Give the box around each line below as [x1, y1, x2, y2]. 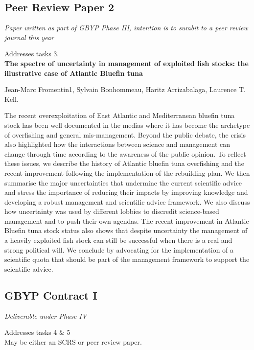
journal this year [4, 32, 54, 42]
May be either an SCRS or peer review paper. [4, 336, 142, 347]
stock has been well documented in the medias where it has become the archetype [4, 119, 250, 130]
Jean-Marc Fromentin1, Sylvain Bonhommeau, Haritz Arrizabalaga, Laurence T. [4, 84, 246, 94]
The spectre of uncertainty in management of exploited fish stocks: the [4, 58, 249, 68]
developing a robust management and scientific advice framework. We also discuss [4, 196, 250, 207]
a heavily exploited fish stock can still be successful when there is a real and [4, 235, 232, 245]
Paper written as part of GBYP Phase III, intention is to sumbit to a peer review [4, 23, 248, 33]
